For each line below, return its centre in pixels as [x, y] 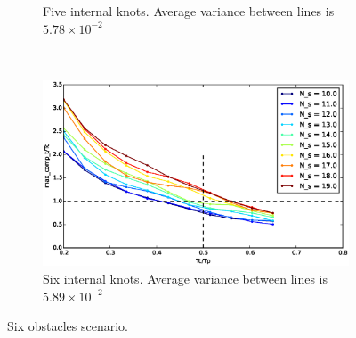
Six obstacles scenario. [68, 326]
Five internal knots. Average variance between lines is [189, 11]
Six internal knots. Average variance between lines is [185, 278]
